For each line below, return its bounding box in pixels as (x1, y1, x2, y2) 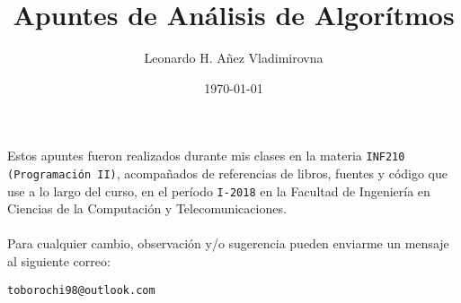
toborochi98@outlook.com (7, 283, 155, 297)
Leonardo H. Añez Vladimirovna (144, 48, 324, 67)
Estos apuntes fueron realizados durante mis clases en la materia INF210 (7, 146, 405, 165)
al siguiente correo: (7, 252, 111, 271)
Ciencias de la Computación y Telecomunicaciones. (7, 199, 287, 218)
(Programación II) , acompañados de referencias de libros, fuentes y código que (7, 163, 448, 182)
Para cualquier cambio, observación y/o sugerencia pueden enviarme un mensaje (7, 234, 449, 253)
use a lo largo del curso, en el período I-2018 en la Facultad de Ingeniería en (7, 181, 430, 200)
